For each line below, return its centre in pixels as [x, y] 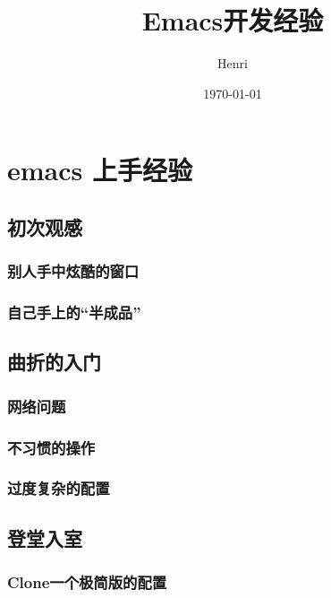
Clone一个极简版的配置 [87, 581]
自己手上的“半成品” [74, 312]
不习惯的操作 [51, 447]
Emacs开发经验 [233, 20]
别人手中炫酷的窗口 [73, 271]
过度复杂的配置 [59, 488]
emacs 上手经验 [100, 170]
